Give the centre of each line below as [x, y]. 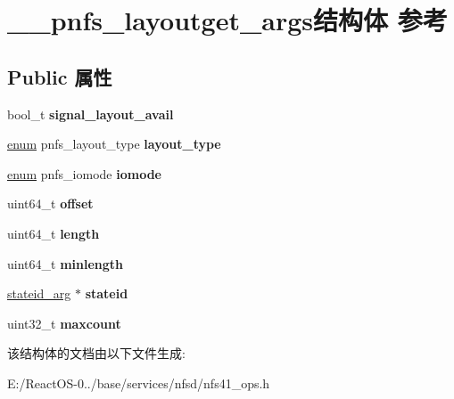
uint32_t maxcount [64, 323]
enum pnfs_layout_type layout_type [114, 144]
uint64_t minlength [65, 263]
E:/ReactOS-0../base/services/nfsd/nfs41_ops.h [139, 383]
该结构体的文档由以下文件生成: [96, 353]
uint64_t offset [50, 204]
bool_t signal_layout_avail [91, 114]
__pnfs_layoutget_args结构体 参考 [227, 20]
